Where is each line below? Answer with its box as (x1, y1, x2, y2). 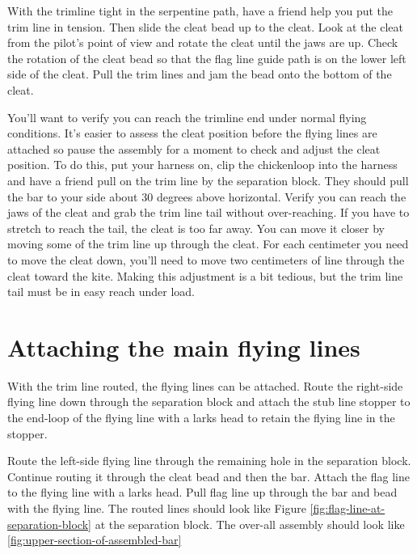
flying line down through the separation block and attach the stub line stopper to (7, 393, 411, 410)
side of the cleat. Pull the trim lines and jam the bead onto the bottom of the (7, 66, 392, 82)
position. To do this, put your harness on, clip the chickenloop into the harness (7, 156, 398, 173)
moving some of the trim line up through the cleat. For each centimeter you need (7, 235, 409, 252)
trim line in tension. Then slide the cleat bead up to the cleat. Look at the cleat (7, 18, 403, 35)
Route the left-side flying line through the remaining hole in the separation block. (7, 452, 411, 469)
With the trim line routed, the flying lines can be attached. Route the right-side (7, 377, 403, 394)
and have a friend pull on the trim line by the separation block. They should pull (7, 171, 409, 188)
